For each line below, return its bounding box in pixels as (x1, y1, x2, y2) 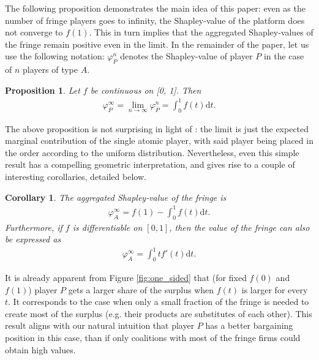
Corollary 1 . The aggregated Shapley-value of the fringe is (5, 190, 227, 203)
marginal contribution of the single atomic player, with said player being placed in (5, 134, 313, 147)
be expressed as (5, 233, 61, 246)
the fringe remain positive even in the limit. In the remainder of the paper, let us (5, 37, 309, 50)
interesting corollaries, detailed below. (5, 170, 146, 183)
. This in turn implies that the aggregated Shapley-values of (89, 26, 313, 39)
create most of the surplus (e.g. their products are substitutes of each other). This (5, 307, 312, 320)
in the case (263, 50, 304, 62)
